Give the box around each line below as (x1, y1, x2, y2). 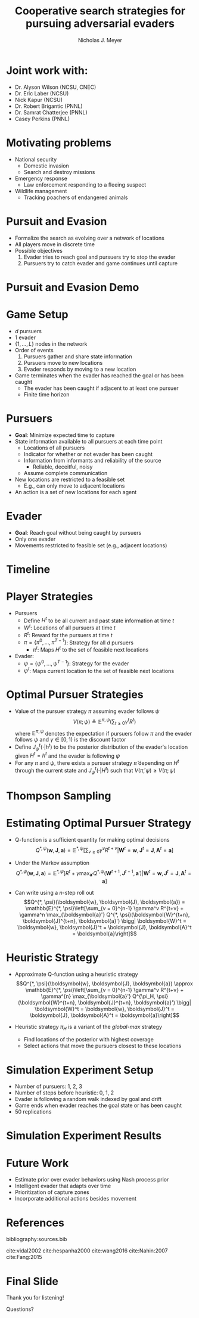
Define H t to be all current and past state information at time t (23, 616, 175, 624)
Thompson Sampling (6, 789, 111, 802)
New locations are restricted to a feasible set (14, 476, 125, 483)
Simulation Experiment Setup (6, 1063, 154, 1077)
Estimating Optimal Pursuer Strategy (6, 816, 192, 830)
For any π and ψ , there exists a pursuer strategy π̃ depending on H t (14, 758, 179, 767)
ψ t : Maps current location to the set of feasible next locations (23, 666, 175, 674)
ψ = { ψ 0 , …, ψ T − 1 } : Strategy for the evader (23, 659, 129, 667)
